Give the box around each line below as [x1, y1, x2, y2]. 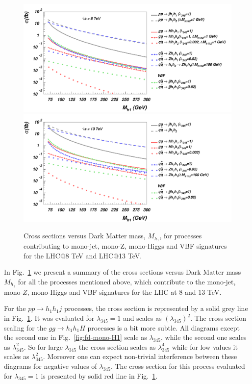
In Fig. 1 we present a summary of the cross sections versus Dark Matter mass [4, 267, 241, 277]
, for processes [159, 230, 202, 241]
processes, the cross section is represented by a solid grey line [64, 303, 248, 313]
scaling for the [4, 322, 47, 333]
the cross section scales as [78, 341, 156, 352]
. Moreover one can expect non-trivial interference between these [43, 351, 237, 361]
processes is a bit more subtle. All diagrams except [87, 322, 240, 333]
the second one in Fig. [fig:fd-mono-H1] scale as [4, 332, 147, 342]
